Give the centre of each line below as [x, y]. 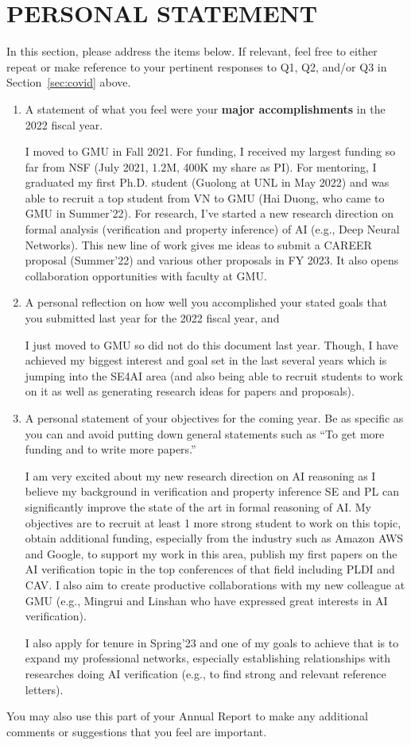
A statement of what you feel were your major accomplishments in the [205, 108]
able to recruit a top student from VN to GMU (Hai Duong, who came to [205, 197]
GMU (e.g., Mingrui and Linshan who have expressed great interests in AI [206, 600]
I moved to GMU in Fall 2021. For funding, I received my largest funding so [210, 151]
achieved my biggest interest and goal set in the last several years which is [206, 360]
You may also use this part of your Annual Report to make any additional [187, 716]
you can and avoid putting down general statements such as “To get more [205, 433]
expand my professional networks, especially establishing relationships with [208, 658]
